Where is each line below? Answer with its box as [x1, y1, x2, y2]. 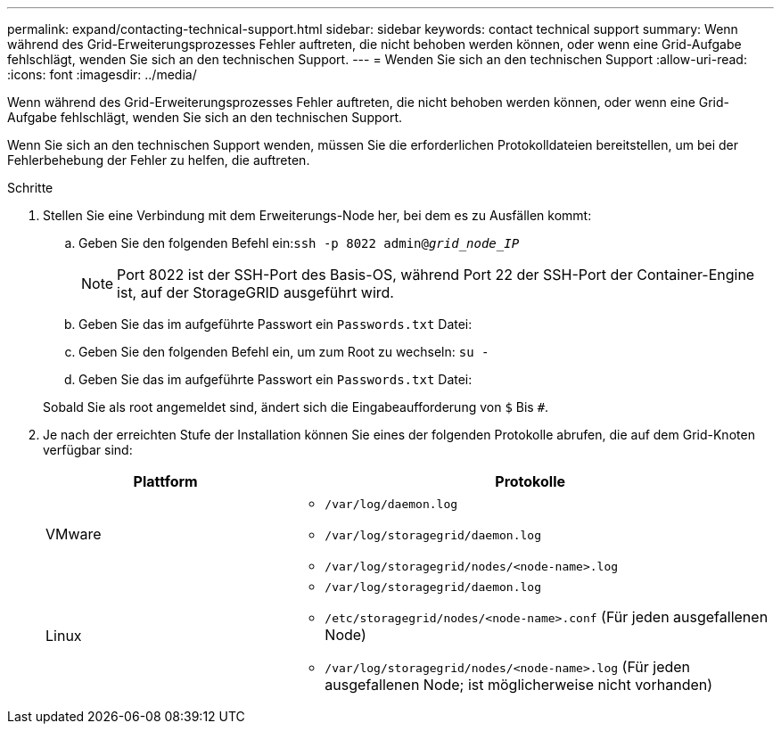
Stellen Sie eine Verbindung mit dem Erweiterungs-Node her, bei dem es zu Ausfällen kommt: [43, 208, 592, 223]
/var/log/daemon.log [325, 497, 458, 511]
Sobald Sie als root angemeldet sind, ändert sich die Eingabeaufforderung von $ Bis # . [43, 399, 549, 415]
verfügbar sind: [43, 442, 133, 457]
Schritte [7, 180, 53, 195]
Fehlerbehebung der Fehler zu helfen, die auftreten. [7, 152, 310, 168]
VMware [45, 524, 102, 543]
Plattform [133, 472, 198, 490]
